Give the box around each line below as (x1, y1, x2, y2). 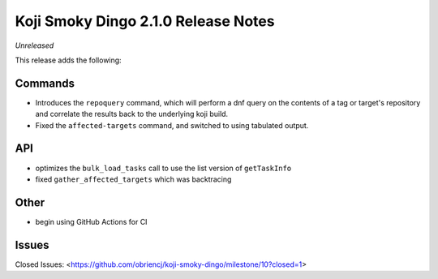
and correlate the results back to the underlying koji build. (35, 109, 229, 119)
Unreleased (15, 41, 54, 50)
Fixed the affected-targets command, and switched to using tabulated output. (35, 120, 309, 130)
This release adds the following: (15, 55, 122, 65)
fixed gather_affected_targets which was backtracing (35, 174, 232, 184)
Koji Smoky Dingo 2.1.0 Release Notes (15, 12, 275, 30)
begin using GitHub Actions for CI (35, 217, 148, 226)
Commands (15, 76, 75, 90)
